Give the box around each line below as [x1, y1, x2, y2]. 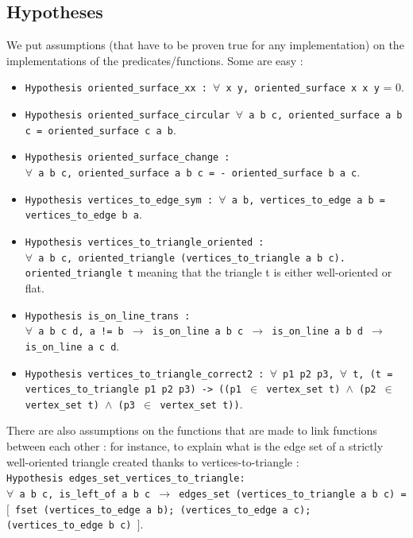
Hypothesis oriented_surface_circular [25, 110, 230, 122]
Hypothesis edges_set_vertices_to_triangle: [6, 473, 245, 485]
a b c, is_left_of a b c [19, 488, 151, 500]
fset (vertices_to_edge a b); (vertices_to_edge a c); [15, 504, 311, 516]
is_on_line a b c [152, 326, 244, 338]
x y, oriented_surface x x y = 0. [226, 79, 404, 95]
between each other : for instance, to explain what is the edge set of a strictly [6, 438, 384, 455]
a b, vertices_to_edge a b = [231, 194, 385, 206]
